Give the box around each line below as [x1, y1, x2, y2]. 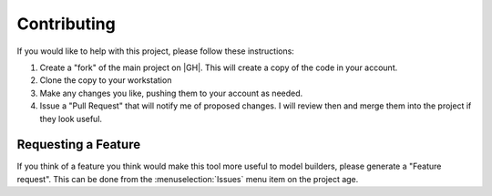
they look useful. [39, 113, 103, 124]
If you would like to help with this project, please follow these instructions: [16, 46, 295, 57]
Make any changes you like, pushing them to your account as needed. [39, 88, 303, 98]
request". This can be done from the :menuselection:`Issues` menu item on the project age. [16, 173, 359, 184]
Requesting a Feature [16, 137, 141, 152]
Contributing [16, 14, 116, 34]
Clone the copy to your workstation [39, 75, 172, 86]
